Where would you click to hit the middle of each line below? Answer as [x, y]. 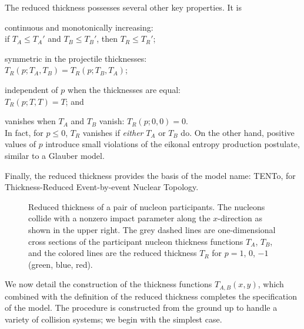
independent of [31, 89]
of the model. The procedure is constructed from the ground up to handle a [141, 308]
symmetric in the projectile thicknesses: [76, 58]
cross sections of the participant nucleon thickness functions [136, 241]
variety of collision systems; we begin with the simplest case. [113, 319]
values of [20, 144]
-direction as [240, 218]
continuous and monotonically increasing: [79, 27]
